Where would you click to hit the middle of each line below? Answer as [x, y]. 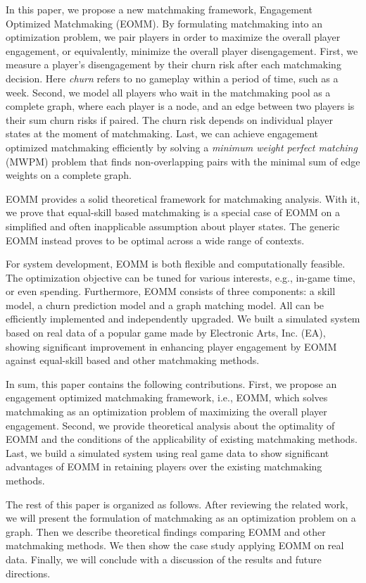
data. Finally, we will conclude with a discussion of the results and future [164, 559]
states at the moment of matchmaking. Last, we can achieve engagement [162, 133]
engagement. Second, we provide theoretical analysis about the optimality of [170, 425]
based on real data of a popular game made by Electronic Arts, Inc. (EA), [166, 333]
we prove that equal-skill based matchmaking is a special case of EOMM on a [173, 212]
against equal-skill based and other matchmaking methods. [133, 360]
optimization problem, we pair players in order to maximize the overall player [173, 37]
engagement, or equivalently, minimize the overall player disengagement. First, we [182, 50]
